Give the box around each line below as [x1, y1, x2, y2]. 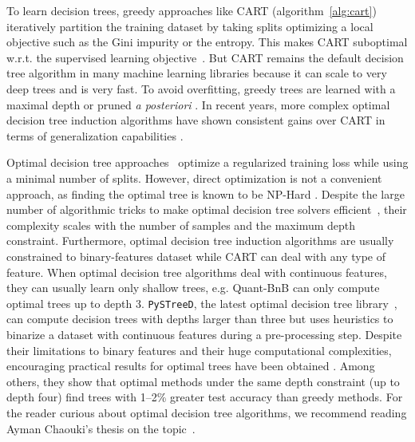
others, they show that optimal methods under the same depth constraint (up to [6, 373, 400, 389]
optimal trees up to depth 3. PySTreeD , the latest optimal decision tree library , [6, 294, 397, 311]
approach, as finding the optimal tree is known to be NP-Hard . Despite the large [6, 185, 405, 202]
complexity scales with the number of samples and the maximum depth [6, 216, 356, 233]
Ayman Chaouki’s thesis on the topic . [6, 420, 196, 436]
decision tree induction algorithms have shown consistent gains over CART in [6, 112, 385, 128]
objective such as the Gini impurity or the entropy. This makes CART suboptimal [6, 34, 408, 50]
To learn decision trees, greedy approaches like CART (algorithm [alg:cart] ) [6, 2, 377, 18]
